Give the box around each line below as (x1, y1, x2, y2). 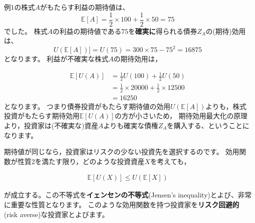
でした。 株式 (4, 26, 48, 36)
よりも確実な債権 (103, 120, 158, 130)
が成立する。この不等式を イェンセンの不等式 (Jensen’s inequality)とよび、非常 (4, 190, 252, 200)
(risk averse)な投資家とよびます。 (4, 209, 109, 219)
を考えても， (150, 156, 191, 166)
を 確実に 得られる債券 (128, 26, 198, 36)
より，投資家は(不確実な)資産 (4, 120, 98, 130)
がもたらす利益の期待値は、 (40, 2, 130, 12)
